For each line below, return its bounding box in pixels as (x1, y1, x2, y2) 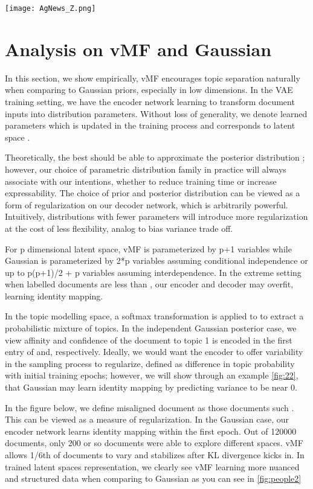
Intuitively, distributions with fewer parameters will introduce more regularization (5, 210, 308, 223)
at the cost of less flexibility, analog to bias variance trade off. (5, 222, 233, 234)
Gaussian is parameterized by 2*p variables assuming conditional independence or (5, 254, 308, 267)
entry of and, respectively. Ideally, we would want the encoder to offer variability (5, 345, 303, 358)
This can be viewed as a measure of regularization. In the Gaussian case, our (5, 413, 289, 426)
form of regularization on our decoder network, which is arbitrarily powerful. (5, 198, 288, 211)
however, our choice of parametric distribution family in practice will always (5, 162, 286, 175)
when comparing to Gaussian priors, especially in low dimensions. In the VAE (5, 83, 293, 96)
